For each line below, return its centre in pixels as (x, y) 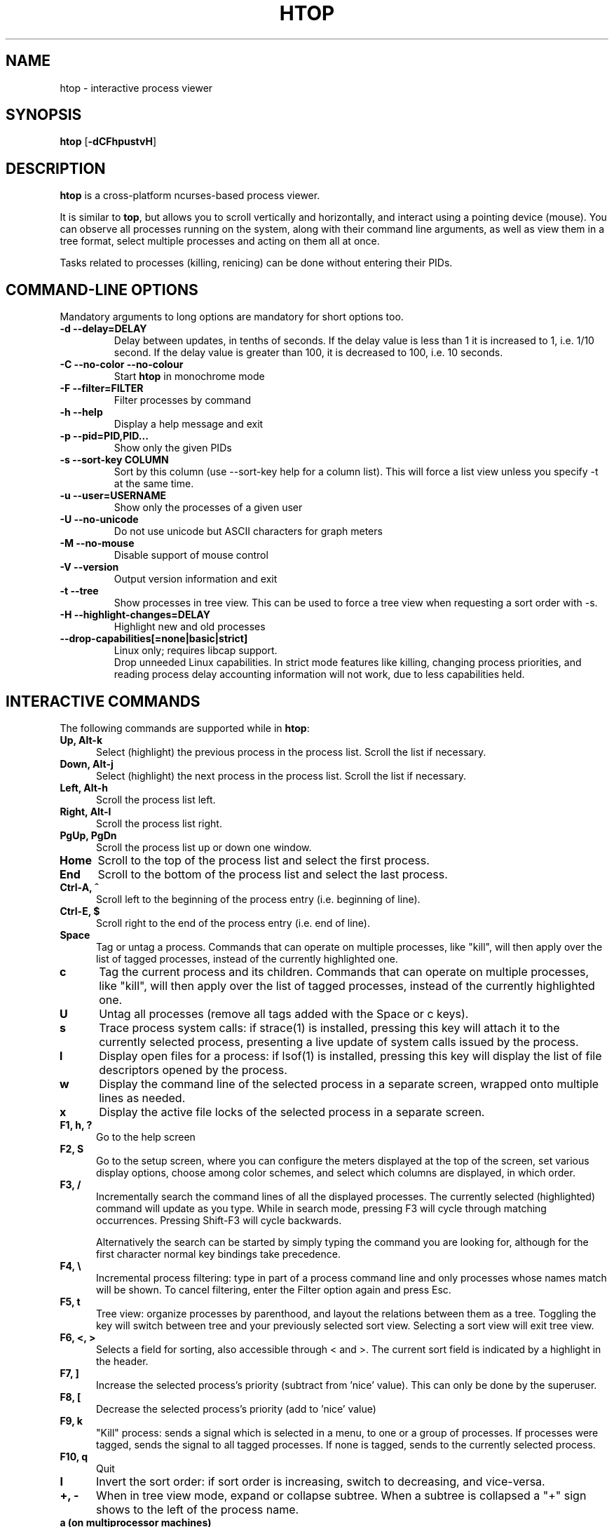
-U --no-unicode (99, 520)
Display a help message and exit (189, 424)
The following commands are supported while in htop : (185, 728)
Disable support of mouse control (191, 555)
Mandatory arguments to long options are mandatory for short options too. (232, 317)
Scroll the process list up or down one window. (204, 847)
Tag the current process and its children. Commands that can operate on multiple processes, (344, 971)
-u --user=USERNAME (113, 496)
